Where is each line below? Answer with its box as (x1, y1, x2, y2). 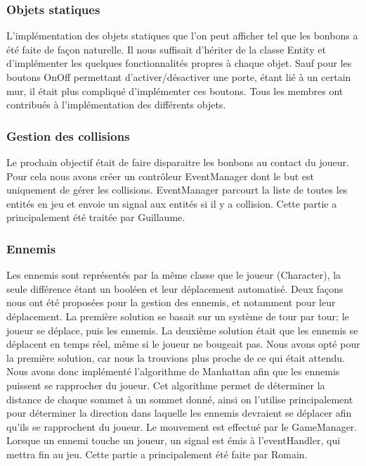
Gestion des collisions (6, 127, 130, 144)
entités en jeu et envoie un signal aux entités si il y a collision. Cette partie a (6, 196, 337, 210)
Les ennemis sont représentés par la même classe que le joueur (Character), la (6, 267, 341, 282)
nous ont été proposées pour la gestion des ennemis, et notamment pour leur (6, 295, 336, 310)
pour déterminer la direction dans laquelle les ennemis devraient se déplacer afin (6, 405, 352, 420)
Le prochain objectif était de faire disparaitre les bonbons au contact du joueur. (6, 155, 349, 169)
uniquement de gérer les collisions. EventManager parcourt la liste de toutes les (6, 182, 348, 197)
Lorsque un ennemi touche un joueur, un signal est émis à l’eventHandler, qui (6, 433, 341, 448)
